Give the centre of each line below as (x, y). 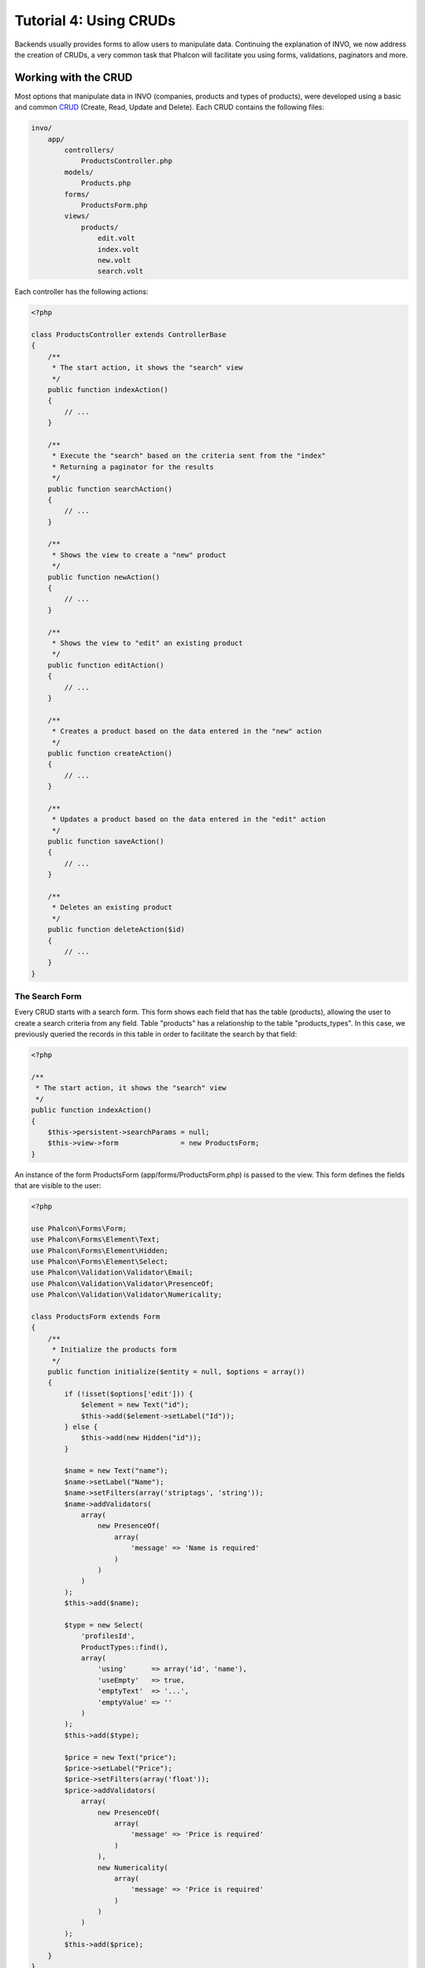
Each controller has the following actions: (81, 292)
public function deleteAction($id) (116, 930)
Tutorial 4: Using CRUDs (95, 20)
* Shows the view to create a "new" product (139, 555)
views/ (77, 216)
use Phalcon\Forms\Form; (79, 1228)
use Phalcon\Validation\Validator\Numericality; (127, 1295)
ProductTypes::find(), (124, 1647)
